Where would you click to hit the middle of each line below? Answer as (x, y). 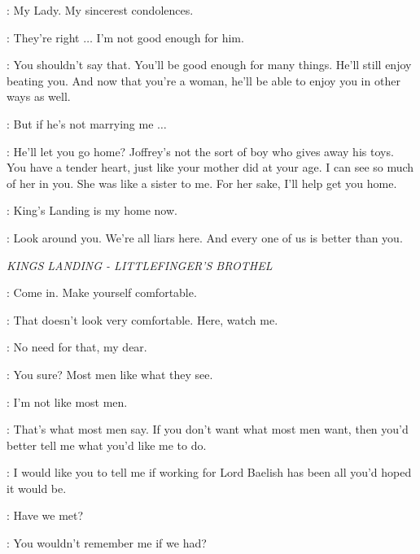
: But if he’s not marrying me (80, 123)
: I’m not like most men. (67, 401)
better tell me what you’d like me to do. (107, 445)
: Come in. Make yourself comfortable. (102, 292)
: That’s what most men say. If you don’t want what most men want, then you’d (208, 429)
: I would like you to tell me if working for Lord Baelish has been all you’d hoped (209, 472)
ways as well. (39, 96)
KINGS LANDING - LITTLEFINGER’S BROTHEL (140, 265)
